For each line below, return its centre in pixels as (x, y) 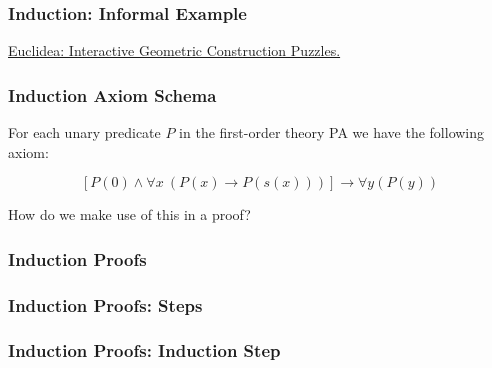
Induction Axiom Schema (112, 94)
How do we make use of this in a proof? (129, 214)
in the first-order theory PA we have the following (332, 132)
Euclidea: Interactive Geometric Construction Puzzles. (174, 50)
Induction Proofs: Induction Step (144, 350)
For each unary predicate (84, 132)
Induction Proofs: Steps (105, 304)
